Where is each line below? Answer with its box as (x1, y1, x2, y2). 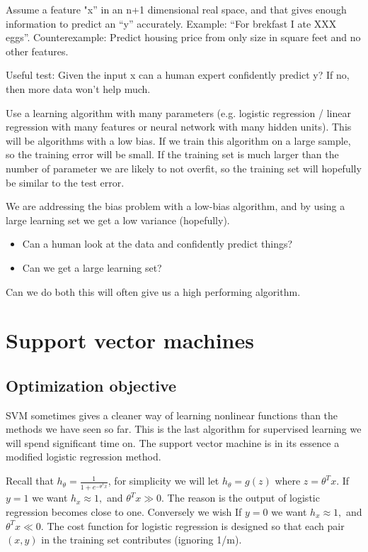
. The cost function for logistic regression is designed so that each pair (40, 518, 345, 533)
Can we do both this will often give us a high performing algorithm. (6, 284, 301, 299)
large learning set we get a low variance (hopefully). (6, 212, 230, 227)
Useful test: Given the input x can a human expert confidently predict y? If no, (6, 67, 350, 82)
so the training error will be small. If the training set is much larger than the (6, 147, 339, 162)
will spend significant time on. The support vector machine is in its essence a (6, 435, 340, 450)
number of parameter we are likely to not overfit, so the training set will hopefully (6, 160, 362, 175)
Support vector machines (6, 326, 254, 355)
